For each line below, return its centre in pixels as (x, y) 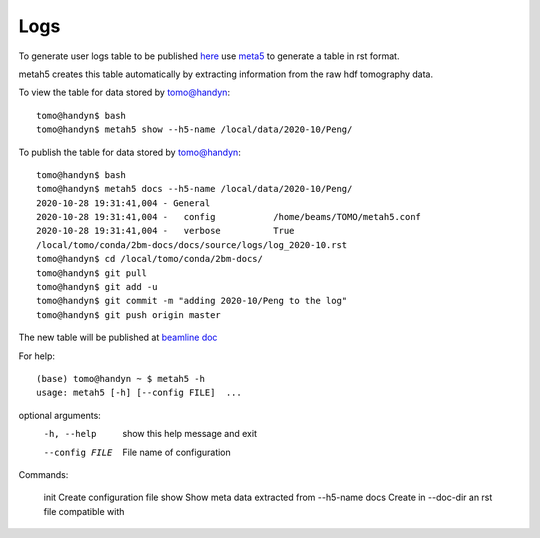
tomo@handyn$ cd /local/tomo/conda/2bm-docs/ (150, 259)
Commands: (43, 474)
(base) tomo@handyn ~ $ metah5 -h (120, 378)
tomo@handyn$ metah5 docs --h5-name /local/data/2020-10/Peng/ (194, 189)
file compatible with (84, 511)
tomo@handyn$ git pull (92, 273)
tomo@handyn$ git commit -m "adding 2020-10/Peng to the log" (192, 301)
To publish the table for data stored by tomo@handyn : (130, 152)
